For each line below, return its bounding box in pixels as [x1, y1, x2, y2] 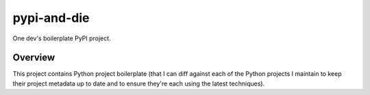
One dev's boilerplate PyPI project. [12, 34, 111, 42]
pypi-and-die [12, 10, 90, 25]
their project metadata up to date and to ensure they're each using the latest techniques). [12, 79, 265, 87]
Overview [12, 52, 56, 64]
